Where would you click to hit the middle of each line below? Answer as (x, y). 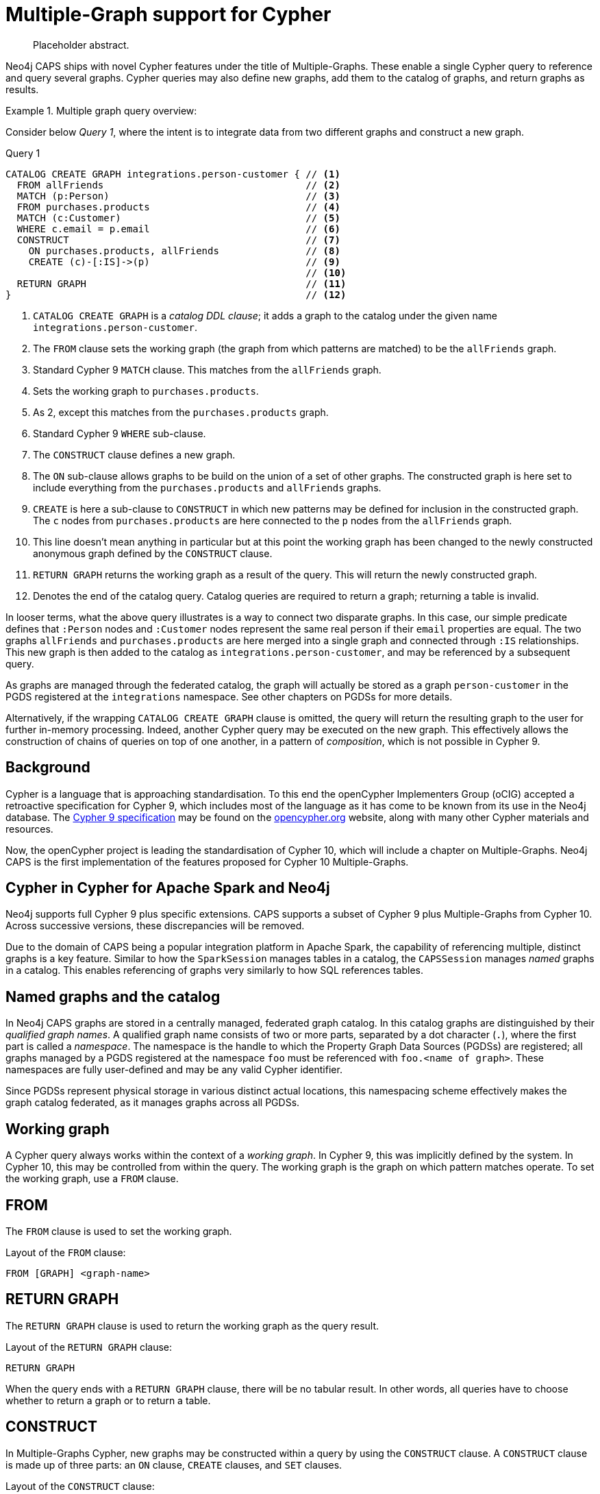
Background (48, 768)
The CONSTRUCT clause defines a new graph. (134, 454)
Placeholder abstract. (81, 45)
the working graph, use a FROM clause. (92, 1179)
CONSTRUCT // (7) (178, 240)
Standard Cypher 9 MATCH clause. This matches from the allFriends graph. (207, 369)
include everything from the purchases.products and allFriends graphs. (207, 487)
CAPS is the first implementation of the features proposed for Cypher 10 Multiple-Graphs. (207, 861)
